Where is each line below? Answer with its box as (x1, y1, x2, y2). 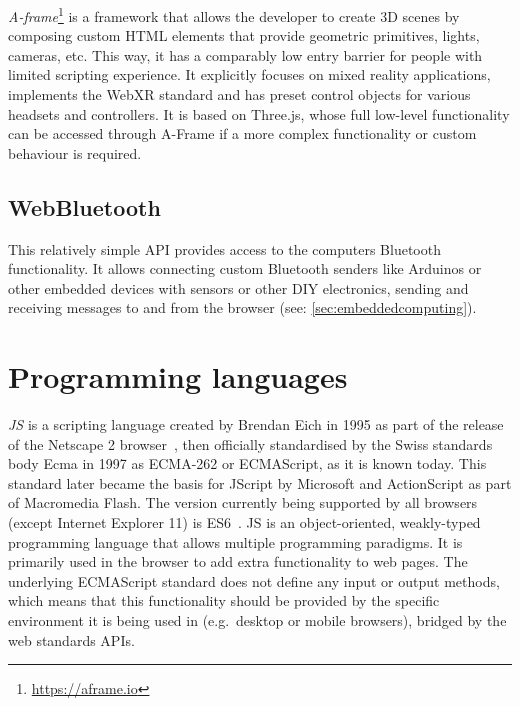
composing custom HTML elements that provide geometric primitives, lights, (8, 25, 480, 46)
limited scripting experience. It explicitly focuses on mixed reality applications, (8, 64, 491, 85)
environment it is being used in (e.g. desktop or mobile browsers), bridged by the (8, 610, 507, 631)
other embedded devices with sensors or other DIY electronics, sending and (8, 277, 469, 298)
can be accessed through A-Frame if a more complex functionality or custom (8, 123, 477, 144)
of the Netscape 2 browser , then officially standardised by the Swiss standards (8, 433, 493, 454)
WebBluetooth (8, 191, 161, 222)
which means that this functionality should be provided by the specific (8, 590, 440, 611)
